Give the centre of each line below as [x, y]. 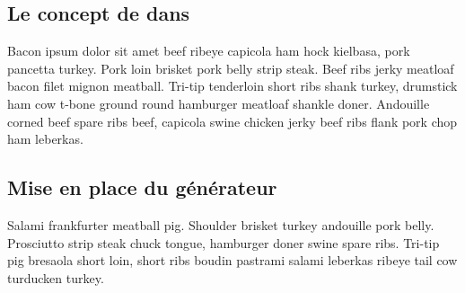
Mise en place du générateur [142, 187]
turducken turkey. [56, 277]
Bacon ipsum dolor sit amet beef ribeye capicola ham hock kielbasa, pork [209, 51]
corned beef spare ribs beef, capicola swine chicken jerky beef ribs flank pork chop [232, 121]
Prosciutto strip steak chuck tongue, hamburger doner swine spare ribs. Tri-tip [224, 242]
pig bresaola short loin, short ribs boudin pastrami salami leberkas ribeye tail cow [232, 260]
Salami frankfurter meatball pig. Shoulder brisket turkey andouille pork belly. [221, 224]
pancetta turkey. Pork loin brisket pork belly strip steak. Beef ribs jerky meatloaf [231, 68]
